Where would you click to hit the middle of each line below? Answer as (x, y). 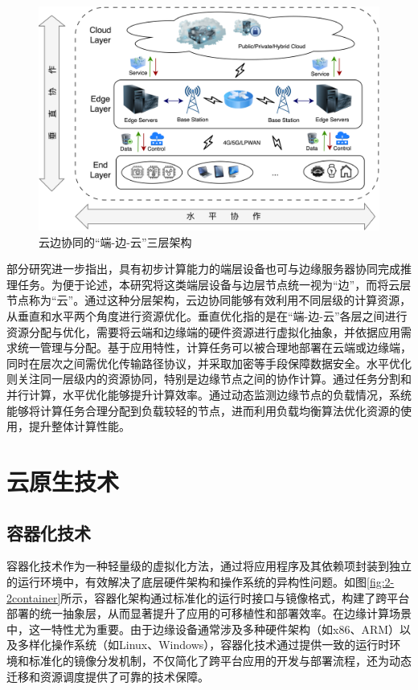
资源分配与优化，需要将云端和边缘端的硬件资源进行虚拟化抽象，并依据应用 (203, 331)
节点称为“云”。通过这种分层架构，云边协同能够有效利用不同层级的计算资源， (209, 300)
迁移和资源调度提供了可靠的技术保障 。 (108, 676)
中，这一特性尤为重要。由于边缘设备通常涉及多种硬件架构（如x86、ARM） (203, 629)
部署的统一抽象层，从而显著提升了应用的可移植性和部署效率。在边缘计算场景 (209, 613)
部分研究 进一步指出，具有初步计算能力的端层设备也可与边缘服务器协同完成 (203, 269)
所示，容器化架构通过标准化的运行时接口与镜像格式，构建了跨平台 (235, 597)
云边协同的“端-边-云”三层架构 (115, 241)
